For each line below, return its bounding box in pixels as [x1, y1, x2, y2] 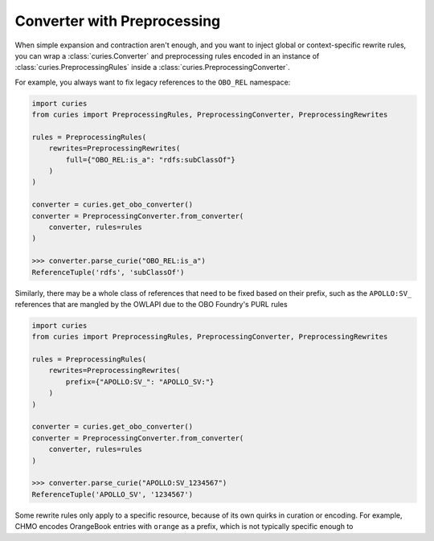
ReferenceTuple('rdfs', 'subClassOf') [31, 268, 185, 277]
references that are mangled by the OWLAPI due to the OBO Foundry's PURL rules [14, 299, 289, 309]
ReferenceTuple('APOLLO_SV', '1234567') [31, 490, 193, 498]
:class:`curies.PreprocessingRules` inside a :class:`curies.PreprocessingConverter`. [14, 63, 291, 72]
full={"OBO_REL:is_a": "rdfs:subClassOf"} [65, 155, 236, 164]
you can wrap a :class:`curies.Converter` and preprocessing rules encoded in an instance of [14, 51, 320, 60]
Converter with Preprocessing [14, 12, 221, 30]
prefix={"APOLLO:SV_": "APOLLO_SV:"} [65, 377, 215, 386]
